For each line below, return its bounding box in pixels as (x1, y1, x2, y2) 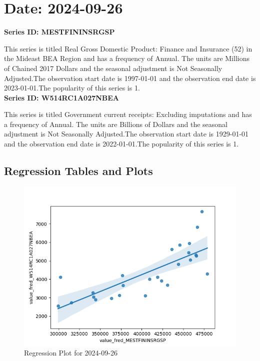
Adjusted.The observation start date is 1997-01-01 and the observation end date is (4, 72, 256, 83)
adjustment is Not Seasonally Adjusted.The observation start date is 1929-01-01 (4, 128, 249, 139)
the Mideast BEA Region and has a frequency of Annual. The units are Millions (4, 53, 249, 63)
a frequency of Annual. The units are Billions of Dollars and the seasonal (4, 118, 227, 129)
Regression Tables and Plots (4, 163, 153, 178)
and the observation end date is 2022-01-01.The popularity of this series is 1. (4, 138, 239, 149)
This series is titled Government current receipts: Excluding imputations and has (4, 109, 252, 119)
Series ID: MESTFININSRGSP (4, 26, 115, 37)
